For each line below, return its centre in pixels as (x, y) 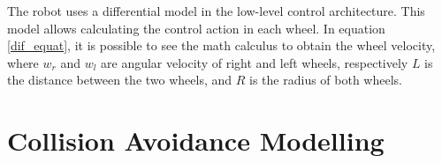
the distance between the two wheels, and (120, 80)
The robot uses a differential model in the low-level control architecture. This (216, 11)
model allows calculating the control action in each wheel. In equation (196, 28)
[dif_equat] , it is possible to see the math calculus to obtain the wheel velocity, (221, 45)
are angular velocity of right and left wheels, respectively (255, 62)
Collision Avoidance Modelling (196, 141)
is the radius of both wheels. (326, 80)
